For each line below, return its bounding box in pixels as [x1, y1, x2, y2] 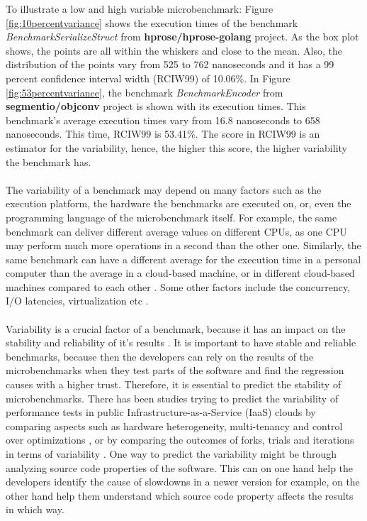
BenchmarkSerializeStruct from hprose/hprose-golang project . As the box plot [6, 29, 359, 44]
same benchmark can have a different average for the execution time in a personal [6, 251, 361, 266]
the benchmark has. [6, 154, 91, 169]
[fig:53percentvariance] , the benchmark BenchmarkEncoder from [6, 84, 283, 99]
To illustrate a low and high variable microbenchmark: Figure [6, 1, 273, 16]
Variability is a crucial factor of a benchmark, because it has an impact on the [6, 321, 346, 336]
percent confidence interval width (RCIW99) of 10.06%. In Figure [6, 70, 290, 85]
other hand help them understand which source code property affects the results [6, 488, 354, 503]
